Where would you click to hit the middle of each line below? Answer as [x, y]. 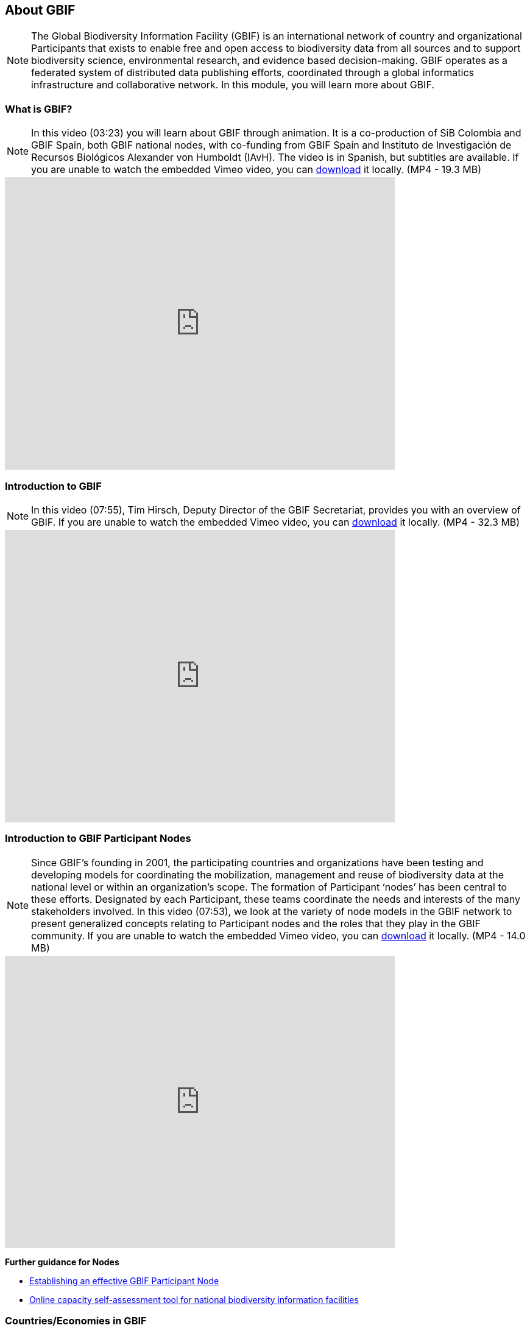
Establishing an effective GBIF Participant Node [124, 1280]
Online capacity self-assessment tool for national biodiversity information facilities [194, 1299]
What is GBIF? [39, 109]
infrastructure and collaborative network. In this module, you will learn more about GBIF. [233, 85]
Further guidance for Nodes [62, 1262]
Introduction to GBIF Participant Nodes [98, 839]
